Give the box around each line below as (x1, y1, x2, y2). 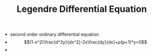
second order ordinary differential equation (10, 31, 99, 38)
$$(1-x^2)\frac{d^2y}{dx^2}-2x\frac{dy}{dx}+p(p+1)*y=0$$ (24, 39, 147, 45)
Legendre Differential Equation (17, 3, 147, 15)
